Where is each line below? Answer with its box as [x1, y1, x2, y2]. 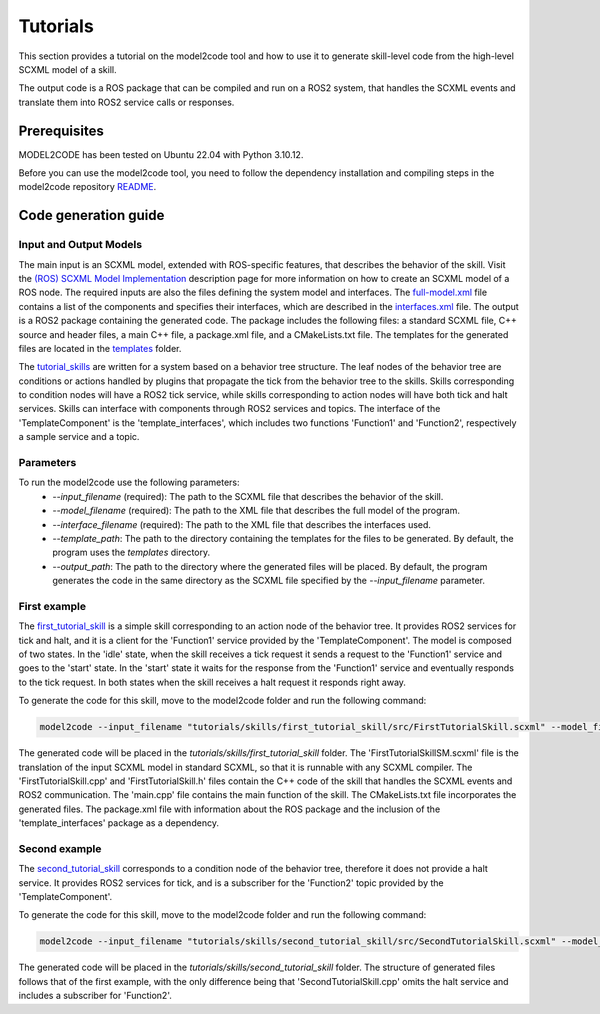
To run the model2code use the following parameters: [18, 476, 240, 489]
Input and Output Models [18, 238, 143, 252]
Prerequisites [18, 122, 104, 139]
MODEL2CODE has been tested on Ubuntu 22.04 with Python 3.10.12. [18, 148, 304, 160]
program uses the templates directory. [52, 546, 211, 559]
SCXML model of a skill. [18, 63, 117, 75]
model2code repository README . [18, 181, 157, 193]
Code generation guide [18, 207, 165, 224]
